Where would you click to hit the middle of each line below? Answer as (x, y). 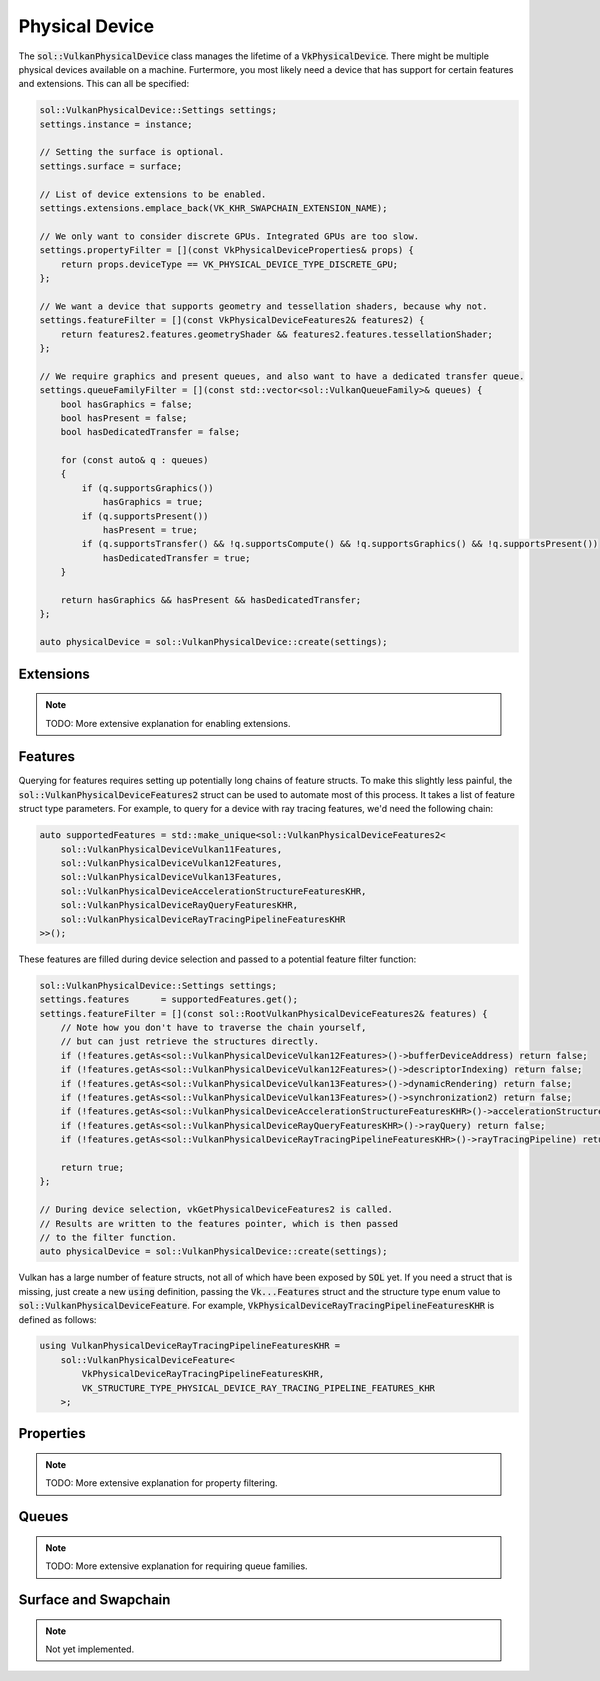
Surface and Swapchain (94, 1600)
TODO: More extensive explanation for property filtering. (162, 1483)
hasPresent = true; (150, 530)
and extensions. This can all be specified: (104, 84)
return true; (92, 1167)
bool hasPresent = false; (124, 418)
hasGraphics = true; (153, 502)
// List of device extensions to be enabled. (153, 194)
